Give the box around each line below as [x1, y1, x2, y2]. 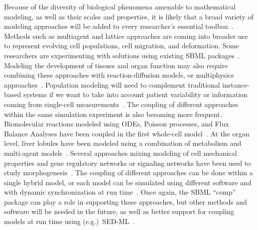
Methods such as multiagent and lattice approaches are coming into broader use [4, 30, 248, 41]
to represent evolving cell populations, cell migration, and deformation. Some [4, 40, 239, 51]
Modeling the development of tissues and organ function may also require [4, 60, 228, 70]
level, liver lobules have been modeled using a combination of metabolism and [4, 138, 242, 148]
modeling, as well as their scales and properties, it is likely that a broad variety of [4, 11, 254, 21]
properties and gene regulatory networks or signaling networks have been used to [4, 157, 251, 168]
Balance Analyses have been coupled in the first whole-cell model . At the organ [4, 128, 250, 138]
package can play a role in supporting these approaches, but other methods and [4, 196, 247, 207]
